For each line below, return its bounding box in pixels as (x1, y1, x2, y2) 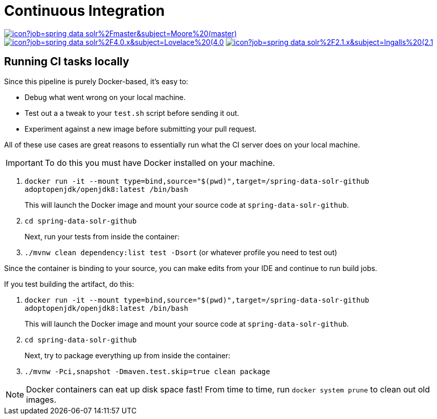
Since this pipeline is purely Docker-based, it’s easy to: (4, 77, 189, 86)
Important (6, 157, 43, 168)
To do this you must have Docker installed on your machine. (44, 157, 275, 168)
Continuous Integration (4, 2, 165, 19)
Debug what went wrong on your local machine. (25, 92, 186, 102)
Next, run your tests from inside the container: (25, 232, 180, 241)
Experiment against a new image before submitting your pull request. (25, 124, 257, 133)
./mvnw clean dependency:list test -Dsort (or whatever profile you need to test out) (25, 248, 337, 257)
